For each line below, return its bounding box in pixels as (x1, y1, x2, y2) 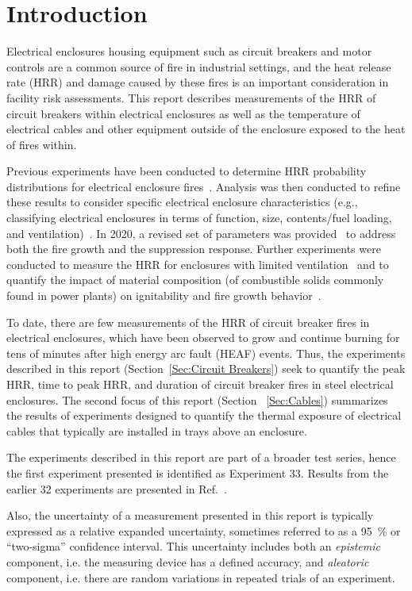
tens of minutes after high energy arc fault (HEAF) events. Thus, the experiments (6, 344, 406, 361)
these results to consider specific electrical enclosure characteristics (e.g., (6, 194, 358, 210)
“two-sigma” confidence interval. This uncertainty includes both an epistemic (6, 538, 380, 555)
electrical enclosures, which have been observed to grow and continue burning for (6, 329, 400, 346)
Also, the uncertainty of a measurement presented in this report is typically (6, 507, 374, 524)
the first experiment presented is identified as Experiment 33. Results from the (6, 464, 389, 481)
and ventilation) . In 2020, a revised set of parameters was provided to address (6, 225, 396, 241)
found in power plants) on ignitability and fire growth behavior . (6, 287, 322, 304)
